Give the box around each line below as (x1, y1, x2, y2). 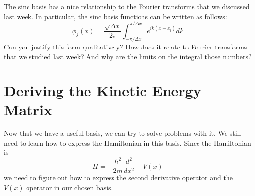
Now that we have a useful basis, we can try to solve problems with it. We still (4, 127, 241, 138)
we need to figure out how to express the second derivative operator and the (4, 172, 233, 183)
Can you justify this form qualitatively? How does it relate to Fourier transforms (4, 42, 247, 52)
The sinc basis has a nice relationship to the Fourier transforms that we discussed (4, 1, 250, 11)
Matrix (4, 99, 52, 120)
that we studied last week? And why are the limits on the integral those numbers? (4, 51, 252, 62)
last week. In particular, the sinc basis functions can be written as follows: (4, 11, 227, 21)
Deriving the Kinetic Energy (4, 80, 201, 100)
